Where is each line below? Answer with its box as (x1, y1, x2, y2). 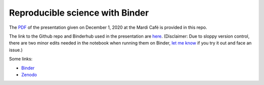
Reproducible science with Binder (9, 7, 149, 18)
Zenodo (21, 71, 37, 78)
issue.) (9, 47, 23, 53)
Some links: (9, 56, 33, 62)
